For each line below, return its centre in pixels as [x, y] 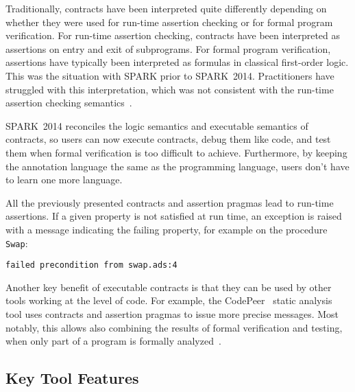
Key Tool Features [72, 378]
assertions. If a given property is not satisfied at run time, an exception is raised [174, 216]
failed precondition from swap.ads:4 [91, 265]
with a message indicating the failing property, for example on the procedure [167, 229]
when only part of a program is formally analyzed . [113, 341]
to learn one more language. [64, 180]
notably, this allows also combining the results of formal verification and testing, [174, 327]
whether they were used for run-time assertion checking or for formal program [169, 22]
